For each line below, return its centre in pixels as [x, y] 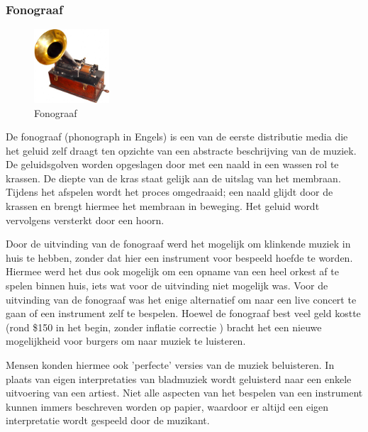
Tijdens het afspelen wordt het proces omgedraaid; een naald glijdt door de [169, 192]
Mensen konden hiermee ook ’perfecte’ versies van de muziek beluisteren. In [170, 365]
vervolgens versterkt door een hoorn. [85, 220]
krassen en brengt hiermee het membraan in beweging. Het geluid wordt [163, 206]
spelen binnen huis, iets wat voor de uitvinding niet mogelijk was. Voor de [167, 286]
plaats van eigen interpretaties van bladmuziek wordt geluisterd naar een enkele [179, 378]
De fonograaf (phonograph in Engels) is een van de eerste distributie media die [177, 137]
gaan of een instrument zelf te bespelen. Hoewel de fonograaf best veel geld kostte [183, 313]
